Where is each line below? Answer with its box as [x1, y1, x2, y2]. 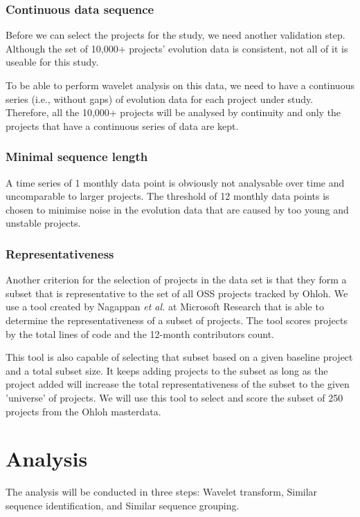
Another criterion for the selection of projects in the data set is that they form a [6, 272, 347, 287]
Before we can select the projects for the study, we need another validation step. [6, 28, 345, 42]
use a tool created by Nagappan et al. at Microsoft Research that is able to [6, 299, 324, 314]
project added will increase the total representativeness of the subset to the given [6, 377, 350, 391]
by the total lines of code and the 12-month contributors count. [6, 326, 274, 341]
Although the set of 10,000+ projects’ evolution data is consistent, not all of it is [6, 41, 348, 55]
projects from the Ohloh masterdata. [6, 404, 161, 418]
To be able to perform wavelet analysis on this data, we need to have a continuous [6, 78, 354, 92]
